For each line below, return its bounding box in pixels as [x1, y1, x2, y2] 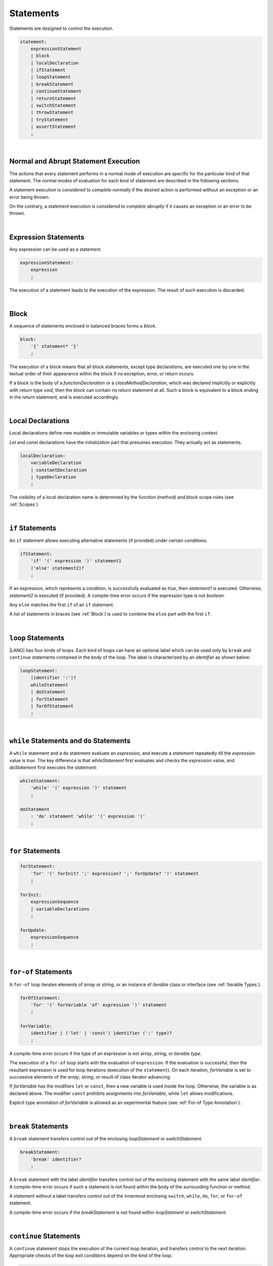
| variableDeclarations [30, 906, 89, 912]
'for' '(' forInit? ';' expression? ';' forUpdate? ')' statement [30, 871, 199, 876]
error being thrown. [9, 194, 50, 200]
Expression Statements [9, 233, 84, 242]
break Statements [9, 1122, 68, 1131]
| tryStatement [30, 116, 68, 123]
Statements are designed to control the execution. [9, 25, 114, 31]
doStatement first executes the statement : [9, 765, 98, 771]
